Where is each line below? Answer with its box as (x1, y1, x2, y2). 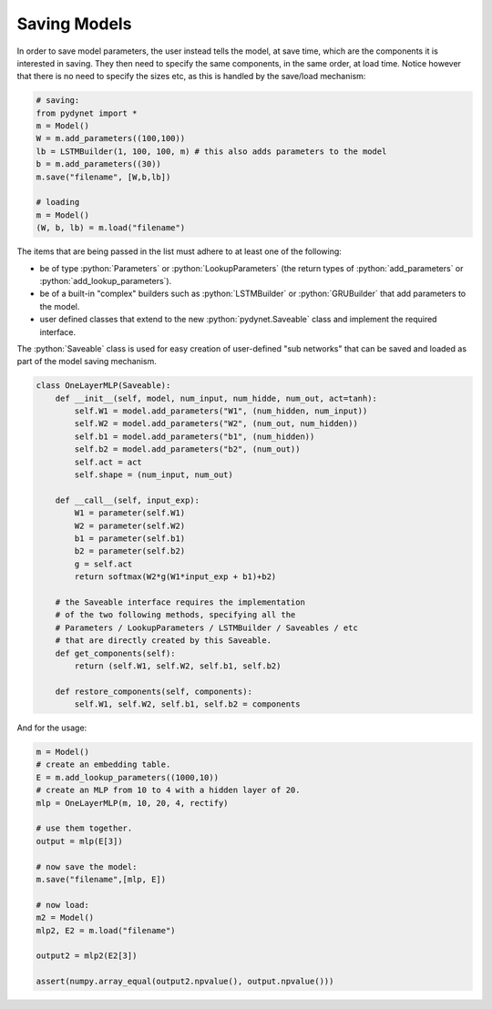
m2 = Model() (36, 912, 95, 923)
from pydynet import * (36, 107, 138, 118)
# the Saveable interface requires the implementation (55, 596, 305, 607)
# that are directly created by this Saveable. (55, 636, 272, 646)
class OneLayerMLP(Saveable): (36, 381, 171, 391)
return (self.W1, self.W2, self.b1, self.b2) (74, 660, 282, 671)
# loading (36, 197, 80, 208)
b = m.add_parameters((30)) (36, 159, 161, 169)
